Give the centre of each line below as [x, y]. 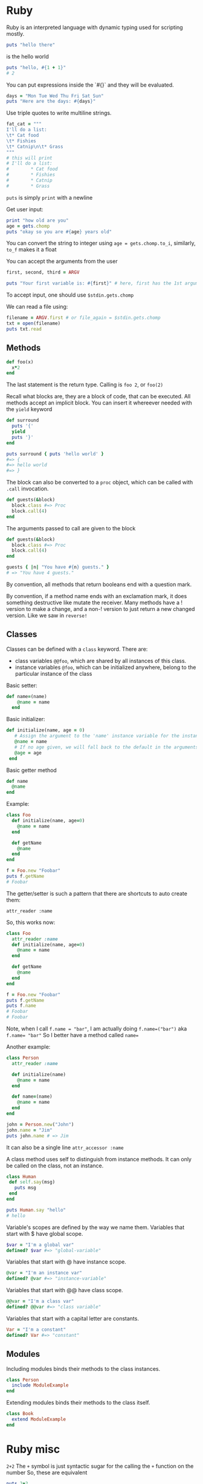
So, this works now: [31, 922]
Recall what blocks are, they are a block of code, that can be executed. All [98, 397]
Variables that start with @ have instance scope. [66, 1262]
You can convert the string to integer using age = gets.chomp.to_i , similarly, [101, 243]
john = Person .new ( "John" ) [40, 1124]
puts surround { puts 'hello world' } [55, 454]
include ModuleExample [40, 1385]
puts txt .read [24, 329]
